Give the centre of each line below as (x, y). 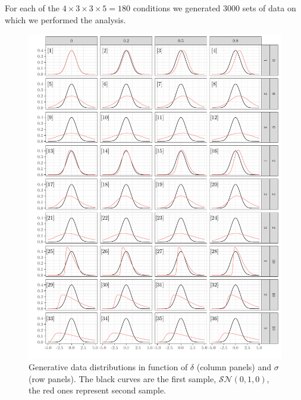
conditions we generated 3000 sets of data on (214, 8)
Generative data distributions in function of (108, 367)
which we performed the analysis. (65, 19)
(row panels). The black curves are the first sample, (123, 378)
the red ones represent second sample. (97, 390)
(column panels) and (234, 367)
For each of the (32, 8)
